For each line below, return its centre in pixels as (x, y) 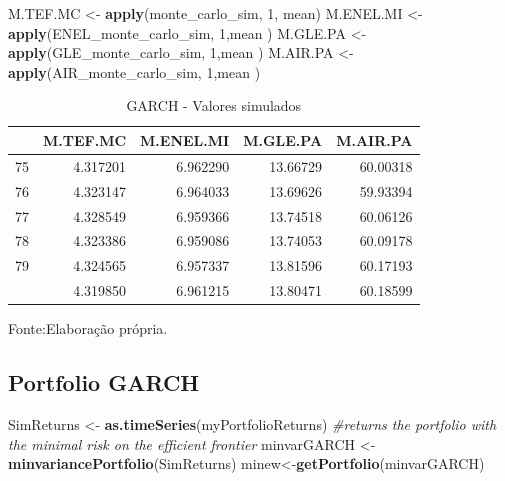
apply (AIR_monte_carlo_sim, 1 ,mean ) (134, 71)
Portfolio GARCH (104, 382)
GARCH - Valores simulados (214, 105)
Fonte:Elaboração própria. (88, 328)
